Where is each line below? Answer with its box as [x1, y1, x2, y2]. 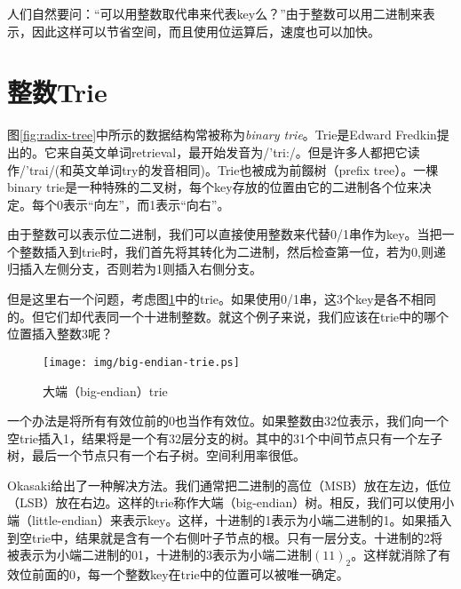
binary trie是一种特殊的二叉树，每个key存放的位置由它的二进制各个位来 [7, 178, 419, 196]
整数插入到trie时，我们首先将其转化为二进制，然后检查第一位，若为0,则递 [19, 242, 446, 260]
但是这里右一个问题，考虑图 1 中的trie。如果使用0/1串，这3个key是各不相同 [7, 290, 436, 308]
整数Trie [7, 74, 107, 110]
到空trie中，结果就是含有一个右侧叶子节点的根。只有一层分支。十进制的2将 [7, 528, 443, 546]
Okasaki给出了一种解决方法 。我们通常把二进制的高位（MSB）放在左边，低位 [7, 475, 451, 494]
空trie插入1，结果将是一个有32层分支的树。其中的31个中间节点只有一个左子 [7, 428, 443, 447]
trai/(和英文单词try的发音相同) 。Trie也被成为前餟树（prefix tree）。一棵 [28, 160, 439, 179]
